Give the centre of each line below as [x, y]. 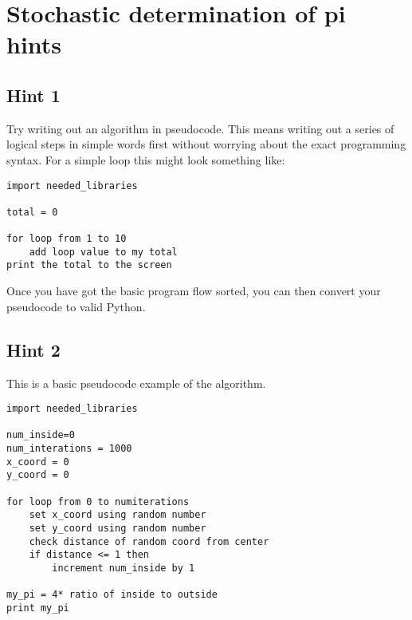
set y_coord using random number [118, 529]
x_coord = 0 [38, 462]
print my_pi [38, 608]
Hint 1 [33, 95]
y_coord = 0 [38, 475]
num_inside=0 [41, 435]
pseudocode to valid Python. [76, 306]
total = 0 [32, 212]
